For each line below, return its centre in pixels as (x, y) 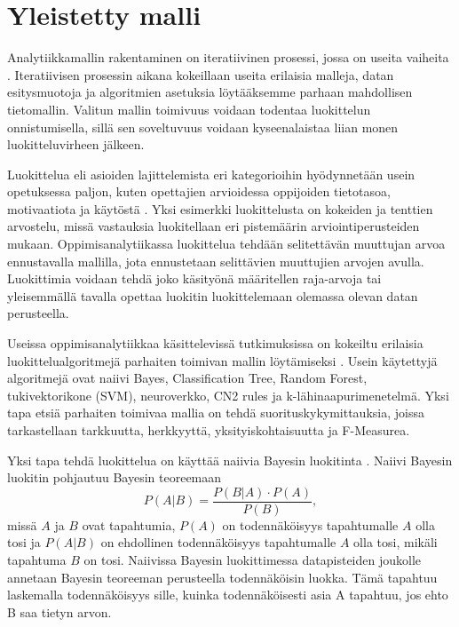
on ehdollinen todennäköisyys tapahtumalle (218, 542)
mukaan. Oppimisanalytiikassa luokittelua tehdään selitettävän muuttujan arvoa (226, 244)
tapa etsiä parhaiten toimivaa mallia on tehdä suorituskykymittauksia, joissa (216, 413)
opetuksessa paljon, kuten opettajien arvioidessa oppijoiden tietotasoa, (199, 191)
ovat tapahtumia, (129, 524)
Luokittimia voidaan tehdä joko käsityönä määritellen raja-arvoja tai (194, 278)
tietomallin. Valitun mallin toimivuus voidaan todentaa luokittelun (189, 109)
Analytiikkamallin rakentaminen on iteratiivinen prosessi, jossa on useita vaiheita (228, 57)
